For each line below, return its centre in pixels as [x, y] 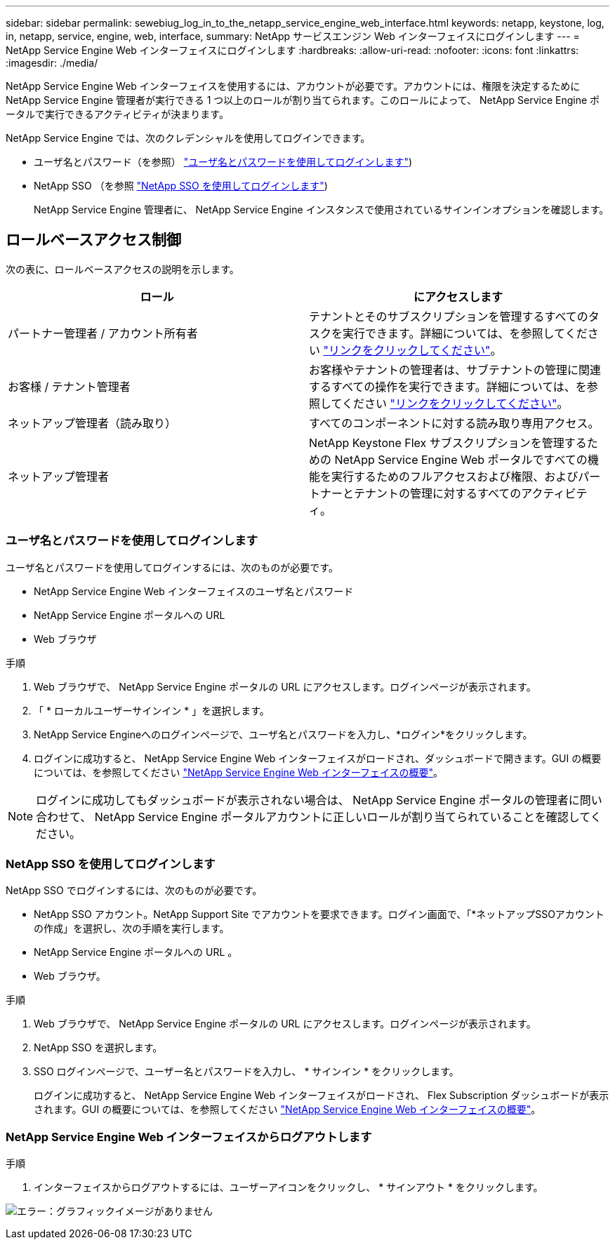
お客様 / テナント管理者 [69, 386]
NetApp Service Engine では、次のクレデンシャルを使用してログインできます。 [188, 138]
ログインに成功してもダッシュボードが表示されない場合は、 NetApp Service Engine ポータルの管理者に [308, 800]
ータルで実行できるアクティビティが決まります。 [117, 114]
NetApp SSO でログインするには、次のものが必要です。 [134, 891]
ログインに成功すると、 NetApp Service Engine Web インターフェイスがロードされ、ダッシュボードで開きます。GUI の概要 [318, 758]
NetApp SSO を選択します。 [98, 1048]
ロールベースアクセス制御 [93, 240]
